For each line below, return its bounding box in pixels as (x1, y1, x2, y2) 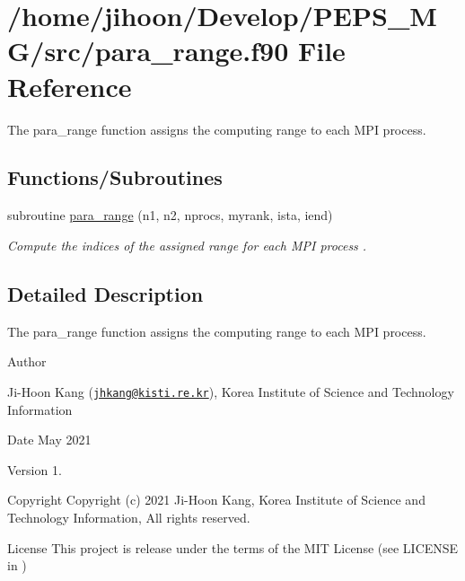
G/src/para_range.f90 (7, 32, 289, 69)
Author (7, 352, 47, 371)
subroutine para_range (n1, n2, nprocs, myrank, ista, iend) (7, 206, 333, 224)
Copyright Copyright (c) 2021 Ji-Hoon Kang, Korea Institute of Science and (7, 490, 426, 509)
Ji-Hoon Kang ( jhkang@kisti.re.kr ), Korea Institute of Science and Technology (7, 382, 454, 401)
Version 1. (7, 460, 62, 479)
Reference (7, 67, 132, 104)
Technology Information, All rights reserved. (7, 507, 250, 526)
